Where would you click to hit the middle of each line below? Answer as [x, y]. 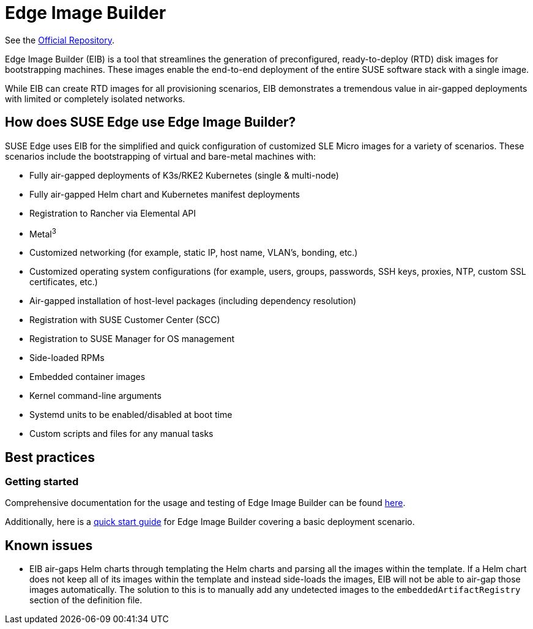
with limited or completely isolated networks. [95, 99]
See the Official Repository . [60, 40]
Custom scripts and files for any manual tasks [121, 434]
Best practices [50, 457]
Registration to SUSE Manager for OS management [132, 339]
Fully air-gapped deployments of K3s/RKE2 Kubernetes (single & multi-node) [184, 175]
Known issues [49, 545]
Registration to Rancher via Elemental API [113, 213]
